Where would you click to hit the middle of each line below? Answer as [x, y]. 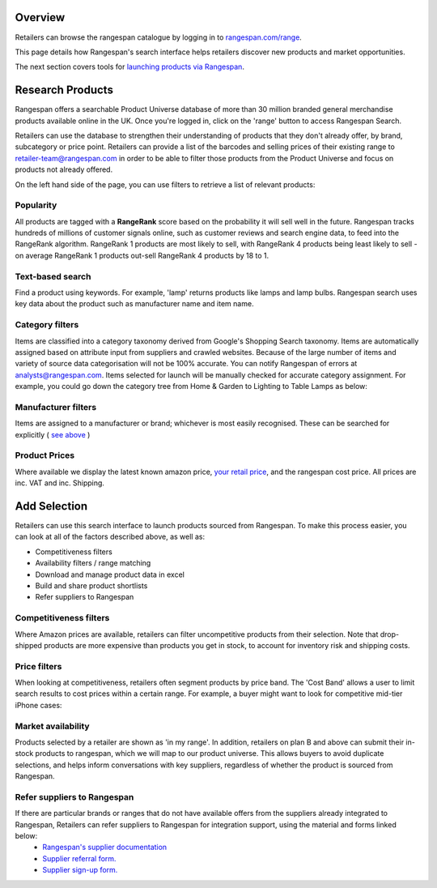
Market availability [52, 726]
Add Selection [51, 506]
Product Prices [45, 455]
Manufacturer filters [56, 407]
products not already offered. [64, 169]
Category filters [47, 325]
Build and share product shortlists [91, 586]
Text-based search [53, 276]
